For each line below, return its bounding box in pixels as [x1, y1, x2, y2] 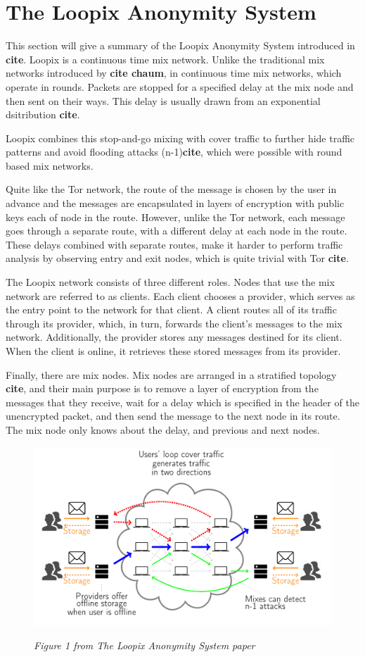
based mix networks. [6, 158, 94, 173]
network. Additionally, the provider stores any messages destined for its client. [6, 330, 342, 344]
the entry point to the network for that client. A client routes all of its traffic [6, 302, 337, 317]
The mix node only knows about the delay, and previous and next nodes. [6, 422, 320, 437]
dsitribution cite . [6, 107, 80, 122]
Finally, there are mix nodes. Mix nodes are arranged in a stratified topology [6, 367, 337, 382]
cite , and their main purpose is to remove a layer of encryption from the [6, 381, 319, 396]
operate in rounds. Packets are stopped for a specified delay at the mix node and [6, 79, 354, 94]
